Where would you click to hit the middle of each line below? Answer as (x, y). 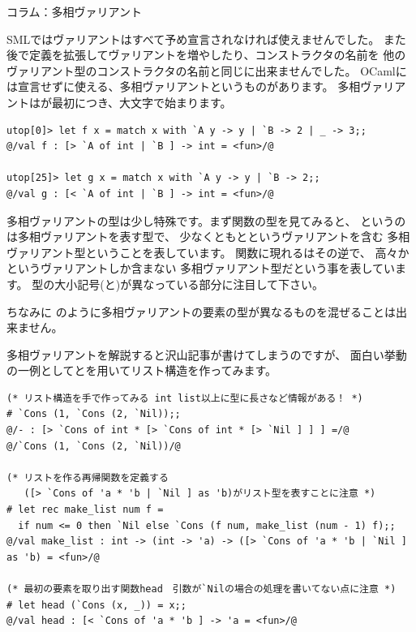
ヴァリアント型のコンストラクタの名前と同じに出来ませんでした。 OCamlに (207, 70)
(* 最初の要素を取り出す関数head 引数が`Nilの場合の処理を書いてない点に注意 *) (202, 589)
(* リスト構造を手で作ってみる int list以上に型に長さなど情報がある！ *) (185, 398)
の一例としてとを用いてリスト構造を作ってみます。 (142, 370)
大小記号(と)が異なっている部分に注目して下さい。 (189, 284)
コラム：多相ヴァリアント (75, 11)
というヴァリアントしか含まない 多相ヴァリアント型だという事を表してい (201, 268)
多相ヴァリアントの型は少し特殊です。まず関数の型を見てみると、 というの (206, 220)
